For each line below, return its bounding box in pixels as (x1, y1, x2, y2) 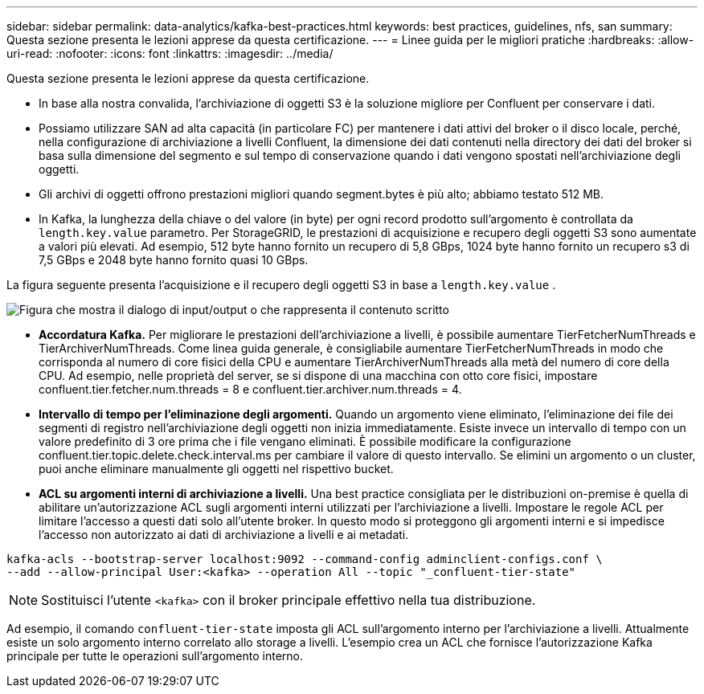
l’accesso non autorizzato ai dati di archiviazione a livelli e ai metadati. (39, 528, 409, 541)
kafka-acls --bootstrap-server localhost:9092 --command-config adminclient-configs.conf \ (6, 553, 603, 565)
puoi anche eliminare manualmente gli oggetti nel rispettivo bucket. (39, 462, 394, 476)
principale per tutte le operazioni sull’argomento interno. (6, 649, 303, 663)
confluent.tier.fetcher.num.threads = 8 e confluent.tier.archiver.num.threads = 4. (39, 382, 462, 396)
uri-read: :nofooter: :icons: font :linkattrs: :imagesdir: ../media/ (6, 47, 334, 60)
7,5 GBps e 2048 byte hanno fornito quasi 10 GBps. (39, 253, 309, 267)
